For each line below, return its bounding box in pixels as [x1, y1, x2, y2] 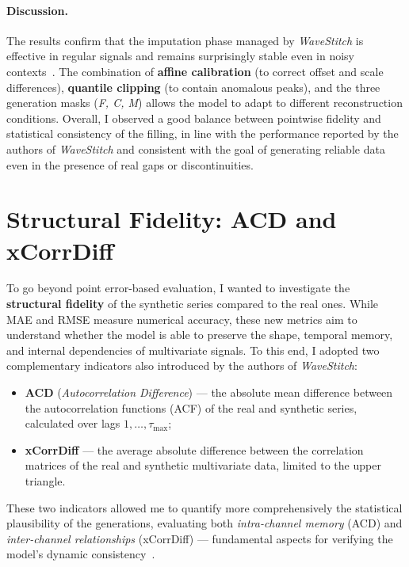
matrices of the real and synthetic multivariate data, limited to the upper [25, 457, 381, 474]
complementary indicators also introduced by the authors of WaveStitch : [6, 357, 357, 374]
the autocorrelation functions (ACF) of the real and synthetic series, [25, 399, 357, 416]
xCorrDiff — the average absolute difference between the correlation [25, 441, 364, 458]
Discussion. [6, 2, 68, 18]
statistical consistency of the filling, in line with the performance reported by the [6, 125, 399, 142]
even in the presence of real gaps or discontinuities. [6, 156, 254, 173]
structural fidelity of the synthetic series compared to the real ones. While [6, 295, 379, 312]
